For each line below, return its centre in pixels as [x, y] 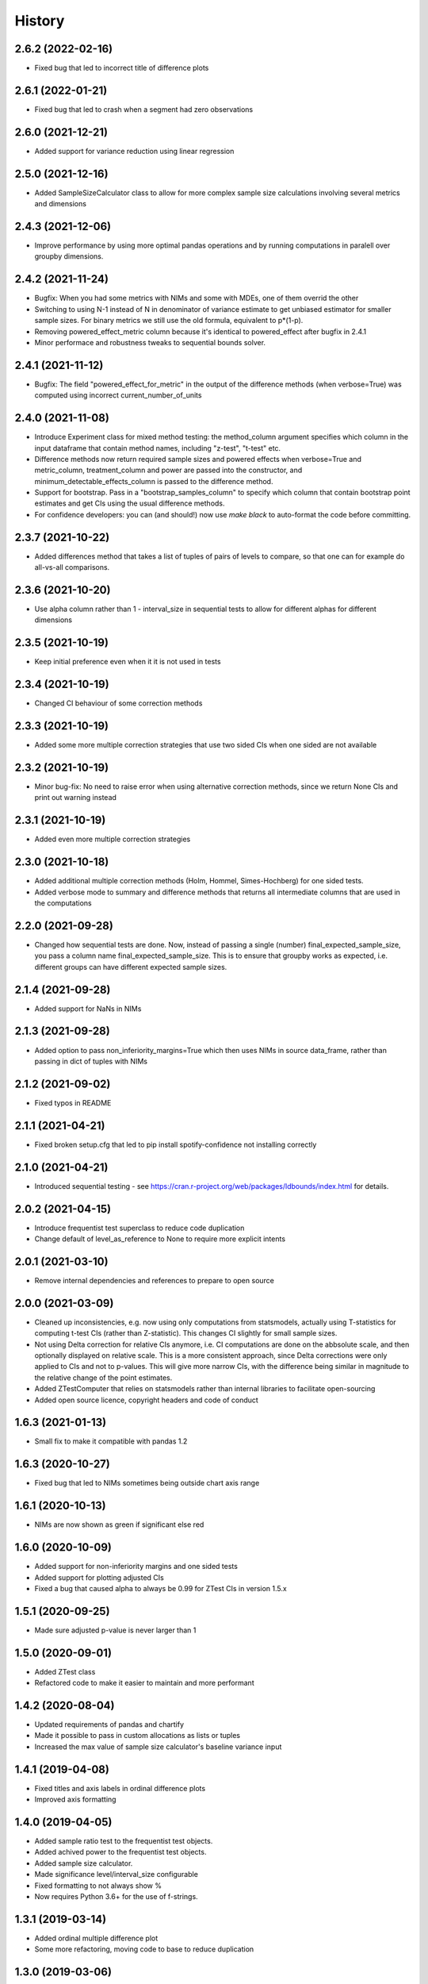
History [40, 21]
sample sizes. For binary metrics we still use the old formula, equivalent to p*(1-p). [169, 321]
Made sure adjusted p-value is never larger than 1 [115, 1630]
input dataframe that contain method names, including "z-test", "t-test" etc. [158, 448]
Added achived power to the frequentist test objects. [120, 1852]
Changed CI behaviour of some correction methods [118, 703]
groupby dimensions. [69, 256]
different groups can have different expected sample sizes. [131, 967]
